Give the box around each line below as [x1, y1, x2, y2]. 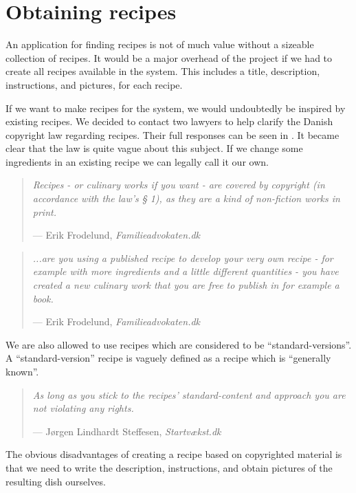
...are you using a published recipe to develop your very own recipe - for [32, 250, 333, 265]
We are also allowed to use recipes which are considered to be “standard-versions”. [5, 337, 352, 351]
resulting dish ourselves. [5, 474, 106, 488]
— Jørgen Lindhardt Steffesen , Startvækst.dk [32, 424, 221, 438]
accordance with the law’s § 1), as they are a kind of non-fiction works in [32, 191, 340, 206]
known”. [5, 364, 39, 378]
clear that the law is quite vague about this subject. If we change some [5, 141, 303, 155]
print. [32, 204, 56, 219]
